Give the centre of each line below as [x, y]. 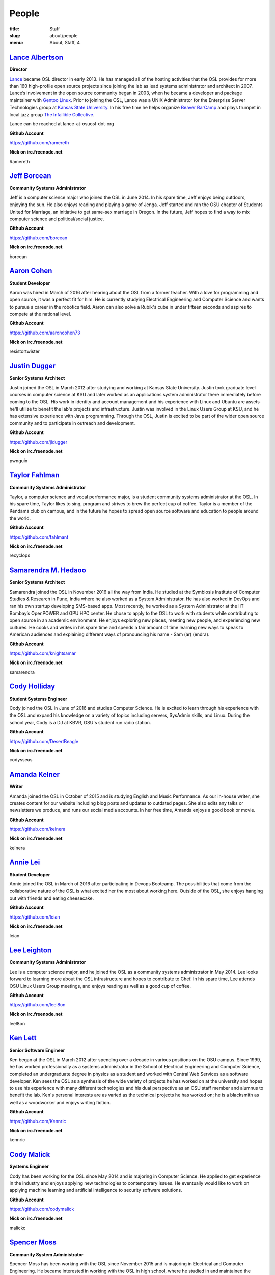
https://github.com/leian [35, 917]
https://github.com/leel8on [37, 1005]
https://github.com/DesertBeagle [44, 741]
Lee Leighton [31, 950]
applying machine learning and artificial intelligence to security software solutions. [96, 1190]
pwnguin [19, 461]
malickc [18, 1228]
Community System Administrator [46, 1254]
